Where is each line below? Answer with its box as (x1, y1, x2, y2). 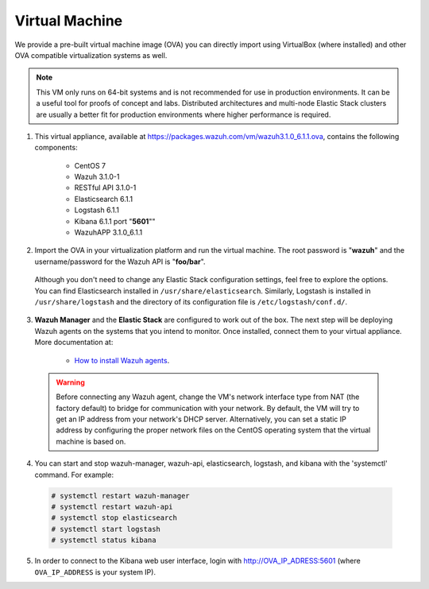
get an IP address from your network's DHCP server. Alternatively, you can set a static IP (56, 414, 347, 424)
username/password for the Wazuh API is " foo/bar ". (34, 257, 206, 266)
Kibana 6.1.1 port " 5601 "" (74, 216, 156, 226)
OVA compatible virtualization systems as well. (14, 50, 168, 60)
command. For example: (34, 470, 114, 479)
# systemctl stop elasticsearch (51, 513, 178, 522)
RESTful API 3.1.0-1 (74, 183, 137, 192)
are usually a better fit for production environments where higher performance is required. (36, 110, 331, 119)
